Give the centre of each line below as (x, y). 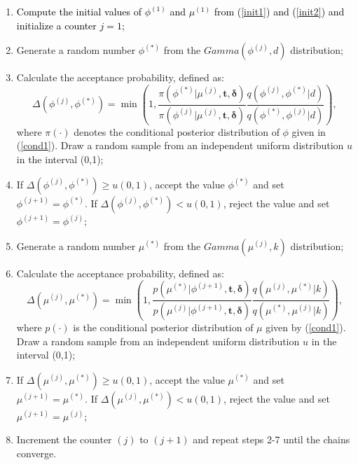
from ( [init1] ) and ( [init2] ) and (279, 11)
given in (309, 131)
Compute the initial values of (79, 11)
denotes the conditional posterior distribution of (177, 131)
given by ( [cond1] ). (306, 327)
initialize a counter (56, 25)
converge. (36, 453)
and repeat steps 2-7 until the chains (271, 439)
